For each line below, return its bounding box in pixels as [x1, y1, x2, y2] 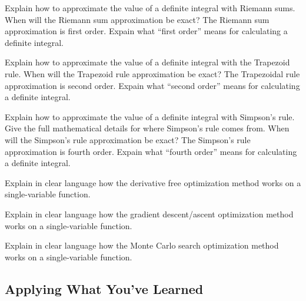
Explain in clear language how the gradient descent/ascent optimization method [5, 207, 294, 220]
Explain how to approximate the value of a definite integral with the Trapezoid [5, 56, 290, 68]
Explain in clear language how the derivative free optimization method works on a [5, 176, 301, 188]
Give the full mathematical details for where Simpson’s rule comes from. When [5, 122, 290, 134]
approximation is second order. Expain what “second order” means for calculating [5, 79, 300, 91]
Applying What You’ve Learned [5, 279, 204, 297]
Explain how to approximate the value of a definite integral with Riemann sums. [5, 2, 295, 14]
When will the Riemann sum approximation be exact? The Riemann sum [5, 13, 270, 25]
